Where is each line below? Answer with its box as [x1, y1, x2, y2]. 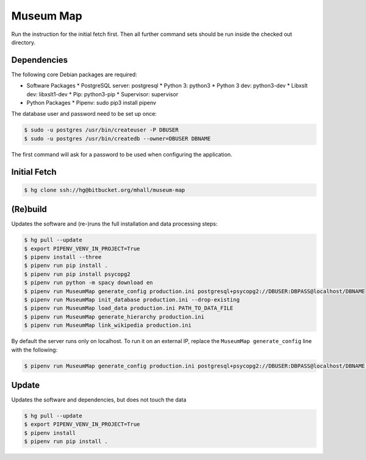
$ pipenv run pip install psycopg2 [24, 271, 131, 277]
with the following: [11, 346, 58, 353]
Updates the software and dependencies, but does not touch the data [11, 396, 187, 403]
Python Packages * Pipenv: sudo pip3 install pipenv [26, 99, 157, 107]
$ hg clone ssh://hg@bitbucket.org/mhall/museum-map [24, 186, 185, 193]
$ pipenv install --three [24, 253, 102, 261]
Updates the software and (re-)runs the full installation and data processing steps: [11, 220, 218, 228]
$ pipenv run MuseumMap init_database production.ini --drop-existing [24, 296, 240, 303]
